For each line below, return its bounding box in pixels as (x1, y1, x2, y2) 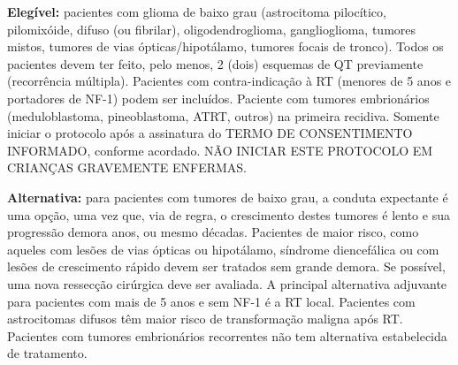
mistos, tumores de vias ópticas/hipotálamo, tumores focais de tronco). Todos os (7, 37, 444, 56)
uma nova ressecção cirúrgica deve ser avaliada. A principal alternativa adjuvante (7, 274, 447, 293)
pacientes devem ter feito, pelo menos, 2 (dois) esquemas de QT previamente (7, 54, 424, 72)
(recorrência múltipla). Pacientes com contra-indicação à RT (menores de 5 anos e (7, 72, 452, 90)
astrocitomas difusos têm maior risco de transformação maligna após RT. (7, 309, 403, 328)
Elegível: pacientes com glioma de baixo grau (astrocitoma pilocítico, (7, 3, 386, 20)
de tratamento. (7, 344, 88, 362)
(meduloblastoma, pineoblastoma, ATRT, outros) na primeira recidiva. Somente (7, 106, 439, 125)
